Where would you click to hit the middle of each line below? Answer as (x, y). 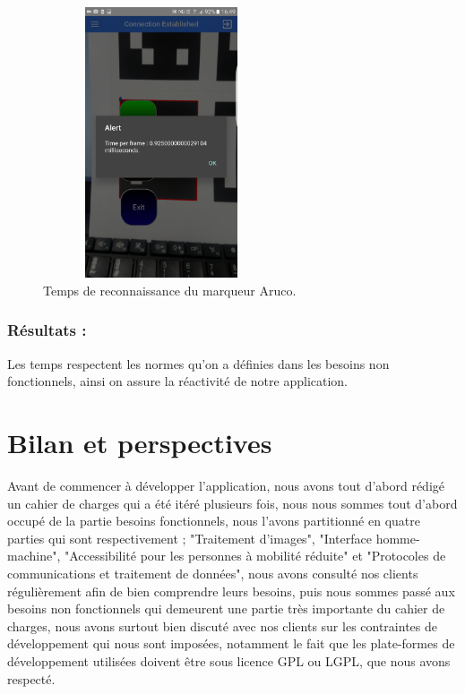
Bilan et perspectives (140, 443)
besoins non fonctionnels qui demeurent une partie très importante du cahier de (226, 608)
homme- (398, 538)
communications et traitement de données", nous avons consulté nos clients (213, 574)
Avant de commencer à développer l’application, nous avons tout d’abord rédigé (226, 486)
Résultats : (47, 330)
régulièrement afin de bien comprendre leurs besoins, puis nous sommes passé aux (231, 591)
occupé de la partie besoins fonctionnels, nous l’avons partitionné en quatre (214, 521)
